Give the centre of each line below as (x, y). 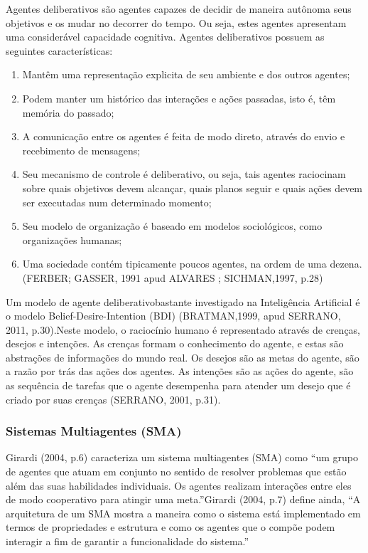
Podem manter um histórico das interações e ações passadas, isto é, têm (179, 98)
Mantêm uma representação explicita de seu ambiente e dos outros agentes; (186, 74)
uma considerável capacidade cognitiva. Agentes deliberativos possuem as (165, 37)
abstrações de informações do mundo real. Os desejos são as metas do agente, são (183, 357)
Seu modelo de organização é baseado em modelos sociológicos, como (172, 226)
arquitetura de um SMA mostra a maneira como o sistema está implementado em (183, 513)
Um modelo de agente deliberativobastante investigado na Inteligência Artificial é (183, 301)
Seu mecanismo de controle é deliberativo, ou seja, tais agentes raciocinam (184, 174)
